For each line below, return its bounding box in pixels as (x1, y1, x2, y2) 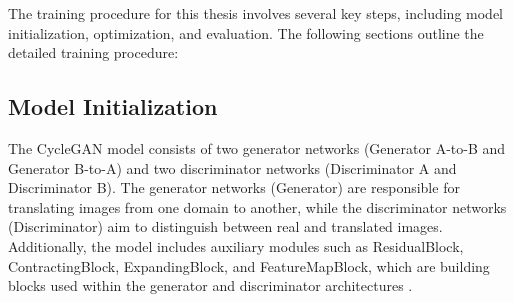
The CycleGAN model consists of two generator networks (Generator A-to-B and (8, 137, 506, 158)
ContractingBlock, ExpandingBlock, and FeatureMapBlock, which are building (8, 255, 490, 276)
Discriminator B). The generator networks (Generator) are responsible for (8, 177, 460, 198)
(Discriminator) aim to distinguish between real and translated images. (8, 216, 443, 237)
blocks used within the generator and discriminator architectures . (8, 275, 413, 296)
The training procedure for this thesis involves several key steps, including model (8, 3, 504, 23)
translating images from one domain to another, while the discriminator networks (8, 196, 507, 217)
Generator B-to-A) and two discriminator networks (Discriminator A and (8, 157, 457, 178)
